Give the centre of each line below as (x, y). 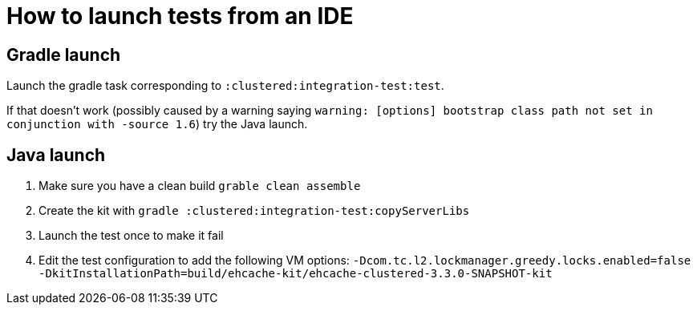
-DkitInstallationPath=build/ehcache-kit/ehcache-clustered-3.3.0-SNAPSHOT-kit (296, 274)
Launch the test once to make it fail (131, 236)
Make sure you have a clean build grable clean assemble (200, 186)
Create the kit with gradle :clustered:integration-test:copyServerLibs (254, 211)
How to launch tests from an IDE (180, 16)
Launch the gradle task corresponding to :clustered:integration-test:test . (225, 86)
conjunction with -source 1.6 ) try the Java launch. (157, 124)
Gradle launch (64, 55)
